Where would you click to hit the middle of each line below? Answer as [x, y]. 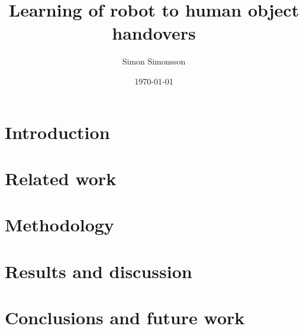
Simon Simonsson [154, 61]
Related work [61, 178]
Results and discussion [99, 271]
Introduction [57, 132]
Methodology [59, 225]
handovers [154, 33]
